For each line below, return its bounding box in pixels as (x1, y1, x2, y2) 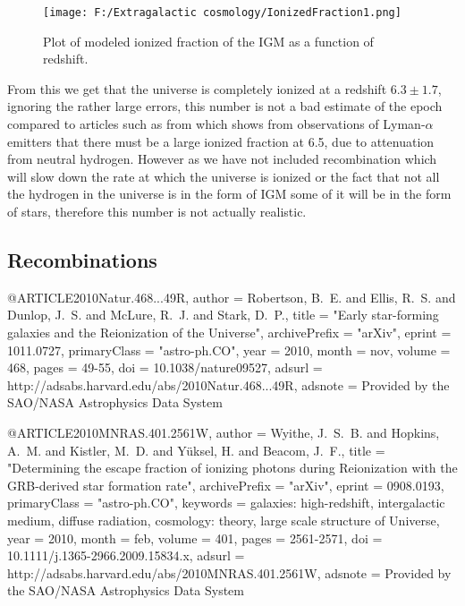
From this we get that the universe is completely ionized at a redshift (7, 79, 387, 98)
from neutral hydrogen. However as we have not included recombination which (7, 149, 437, 168)
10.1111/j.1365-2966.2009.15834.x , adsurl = (7, 546, 245, 565)
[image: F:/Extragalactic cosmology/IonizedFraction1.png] (43, 6, 402, 19)
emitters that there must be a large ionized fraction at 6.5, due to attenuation (7, 132, 435, 150)
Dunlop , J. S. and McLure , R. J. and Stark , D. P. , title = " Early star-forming (7, 305, 439, 324)
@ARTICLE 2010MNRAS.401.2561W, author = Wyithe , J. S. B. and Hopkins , (7, 422, 440, 441)
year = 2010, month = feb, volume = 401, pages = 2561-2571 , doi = (7, 528, 383, 547)
